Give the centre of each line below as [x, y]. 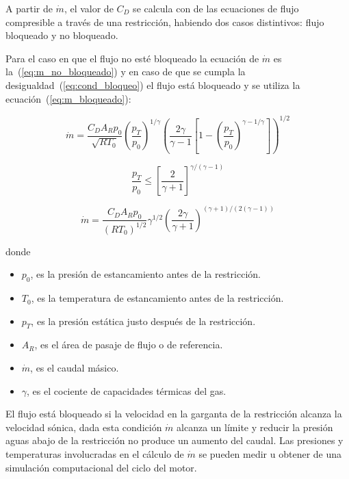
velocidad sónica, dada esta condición [84, 427]
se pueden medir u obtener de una [270, 454]
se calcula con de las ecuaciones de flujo [216, 8]
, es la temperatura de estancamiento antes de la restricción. [157, 298]
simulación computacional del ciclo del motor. [101, 467]
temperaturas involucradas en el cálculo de [95, 454]
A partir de [29, 8]
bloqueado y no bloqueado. [62, 35]
